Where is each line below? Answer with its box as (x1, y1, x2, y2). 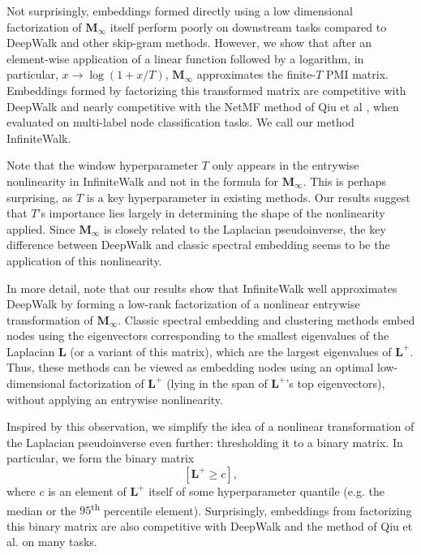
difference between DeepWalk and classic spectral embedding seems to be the (6, 236, 390, 253)
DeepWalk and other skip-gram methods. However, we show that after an (6, 34, 372, 51)
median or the (6, 501, 76, 518)
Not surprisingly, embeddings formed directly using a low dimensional (6, 2, 353, 19)
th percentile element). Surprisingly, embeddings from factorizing (91, 499, 412, 518)
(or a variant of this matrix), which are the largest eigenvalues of (70, 342, 392, 359)
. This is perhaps (303, 172, 387, 189)
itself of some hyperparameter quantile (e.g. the (148, 483, 384, 500)
